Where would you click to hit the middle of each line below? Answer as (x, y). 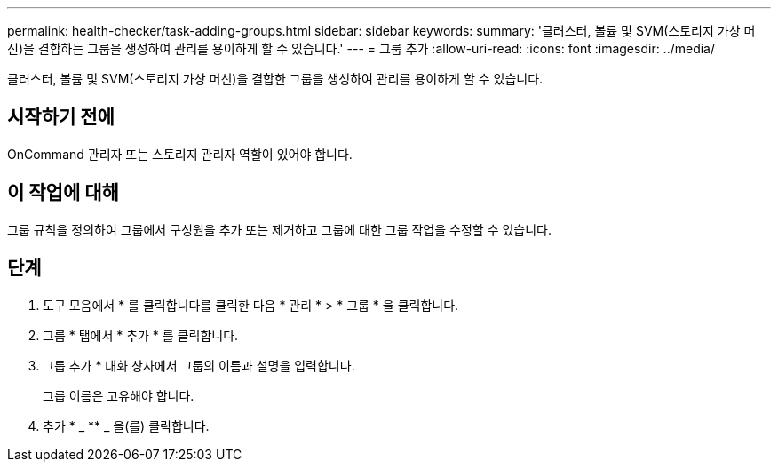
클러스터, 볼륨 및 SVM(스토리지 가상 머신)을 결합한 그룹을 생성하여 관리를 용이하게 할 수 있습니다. (275, 79)
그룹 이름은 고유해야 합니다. (119, 395)
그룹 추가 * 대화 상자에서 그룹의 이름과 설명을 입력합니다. (199, 365)
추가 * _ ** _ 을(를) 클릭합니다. (126, 425)
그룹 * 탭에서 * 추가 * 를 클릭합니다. (141, 335)
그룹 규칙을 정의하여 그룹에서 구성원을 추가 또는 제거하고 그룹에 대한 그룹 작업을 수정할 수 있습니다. (279, 229)
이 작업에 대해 (63, 193)
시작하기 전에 (61, 117)
